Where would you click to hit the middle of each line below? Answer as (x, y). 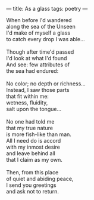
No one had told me (30, 121)
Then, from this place (32, 172)
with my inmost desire (33, 147)
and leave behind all (31, 153)
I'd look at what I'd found (37, 58)
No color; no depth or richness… (46, 84)
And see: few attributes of (38, 64)
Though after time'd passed (40, 52)
